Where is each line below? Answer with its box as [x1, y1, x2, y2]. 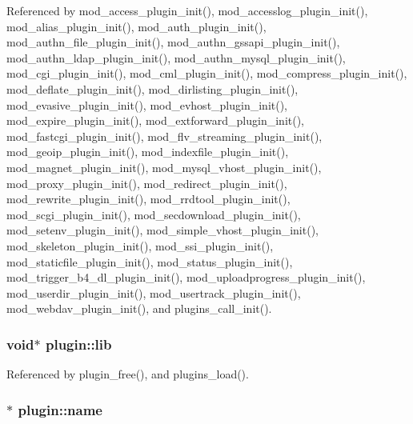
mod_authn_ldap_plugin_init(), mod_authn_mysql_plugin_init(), [6, 49, 346, 66]
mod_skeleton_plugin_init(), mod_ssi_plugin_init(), [6, 237, 274, 254]
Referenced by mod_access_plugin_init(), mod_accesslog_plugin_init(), [6, 2, 368, 18]
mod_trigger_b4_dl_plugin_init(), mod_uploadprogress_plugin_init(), [6, 269, 366, 286]
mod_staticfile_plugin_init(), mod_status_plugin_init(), [6, 253, 293, 270]
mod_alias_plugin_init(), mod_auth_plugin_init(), [6, 18, 267, 34]
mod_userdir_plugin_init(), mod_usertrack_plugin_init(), [6, 284, 301, 301]
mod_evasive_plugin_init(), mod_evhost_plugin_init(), [6, 96, 288, 113]
